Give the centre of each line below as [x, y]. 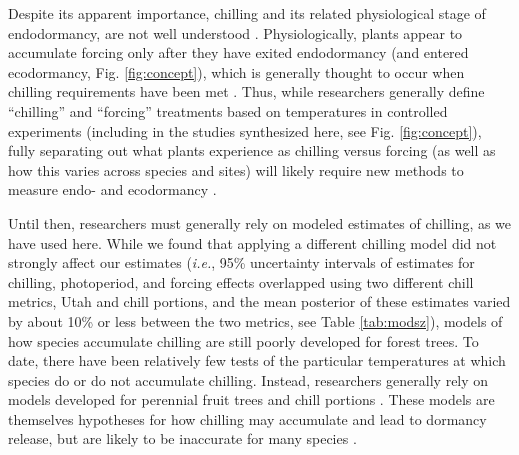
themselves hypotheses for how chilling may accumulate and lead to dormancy [247, 418]
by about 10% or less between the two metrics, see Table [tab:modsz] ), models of [255, 320]
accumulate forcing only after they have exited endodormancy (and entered [238, 52]
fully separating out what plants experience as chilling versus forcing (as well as [252, 150]
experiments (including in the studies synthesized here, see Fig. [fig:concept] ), [245, 130]
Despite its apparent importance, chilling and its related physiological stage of [247, 13]
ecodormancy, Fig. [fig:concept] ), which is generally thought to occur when [236, 71]
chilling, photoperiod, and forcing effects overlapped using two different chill [241, 281]
